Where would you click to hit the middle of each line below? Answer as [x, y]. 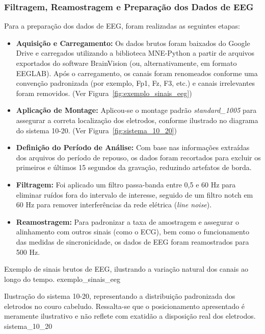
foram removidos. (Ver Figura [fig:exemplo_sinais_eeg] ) [104, 93]
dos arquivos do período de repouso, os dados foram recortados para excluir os [138, 157]
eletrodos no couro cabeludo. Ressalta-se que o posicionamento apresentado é [125, 306]
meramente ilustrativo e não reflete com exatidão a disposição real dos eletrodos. [130, 316]
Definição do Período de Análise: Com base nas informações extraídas [133, 147]
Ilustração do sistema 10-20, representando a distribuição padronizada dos [120, 296]
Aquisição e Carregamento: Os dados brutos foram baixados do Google [133, 43]
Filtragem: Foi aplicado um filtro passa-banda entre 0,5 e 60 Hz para [126, 184]
